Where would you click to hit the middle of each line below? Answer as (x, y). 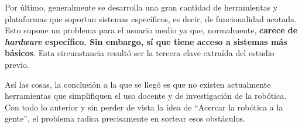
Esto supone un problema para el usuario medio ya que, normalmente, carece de (151, 30)
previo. (17, 64)
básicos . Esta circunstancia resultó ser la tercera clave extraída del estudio (140, 53)
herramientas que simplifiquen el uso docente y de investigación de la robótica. (146, 96)
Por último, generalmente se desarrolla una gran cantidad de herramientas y (141, 7)
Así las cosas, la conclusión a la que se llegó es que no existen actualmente (138, 84)
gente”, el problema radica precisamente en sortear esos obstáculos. (125, 118)
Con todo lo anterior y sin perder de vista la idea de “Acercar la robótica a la (144, 107)
